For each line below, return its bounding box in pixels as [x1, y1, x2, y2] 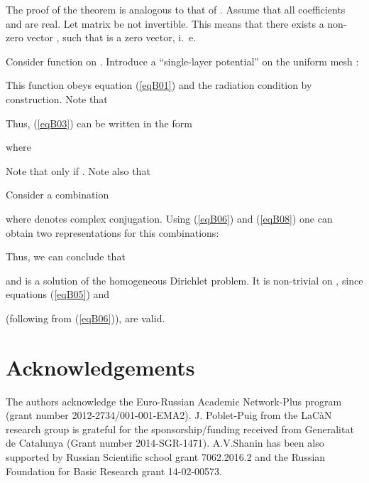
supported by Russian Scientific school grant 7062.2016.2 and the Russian [6, 450, 326, 464]
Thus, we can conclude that [6, 249, 126, 264]
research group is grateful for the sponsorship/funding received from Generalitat [6, 421, 354, 436]
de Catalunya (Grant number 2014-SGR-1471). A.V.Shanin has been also [6, 435, 324, 450]
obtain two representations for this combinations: [6, 225, 219, 240]
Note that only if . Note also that [6, 163, 150, 178]
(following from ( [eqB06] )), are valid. [6, 310, 165, 325]
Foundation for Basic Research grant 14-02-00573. [6, 463, 222, 478]
